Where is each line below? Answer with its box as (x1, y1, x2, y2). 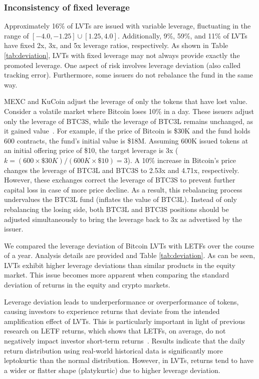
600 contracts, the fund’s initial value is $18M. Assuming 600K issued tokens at (4, 135, 248, 145)
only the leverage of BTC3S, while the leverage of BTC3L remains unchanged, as (4, 115, 253, 126)
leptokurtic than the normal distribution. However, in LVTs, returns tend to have (4, 355, 254, 365)
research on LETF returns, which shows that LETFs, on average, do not (4, 325, 226, 336)
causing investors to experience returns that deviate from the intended (4, 306, 220, 316)
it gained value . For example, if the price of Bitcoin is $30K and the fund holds (4, 125, 250, 136)
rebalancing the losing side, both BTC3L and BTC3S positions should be (4, 203, 229, 214)
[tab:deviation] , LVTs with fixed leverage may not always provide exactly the (4, 50, 240, 60)
